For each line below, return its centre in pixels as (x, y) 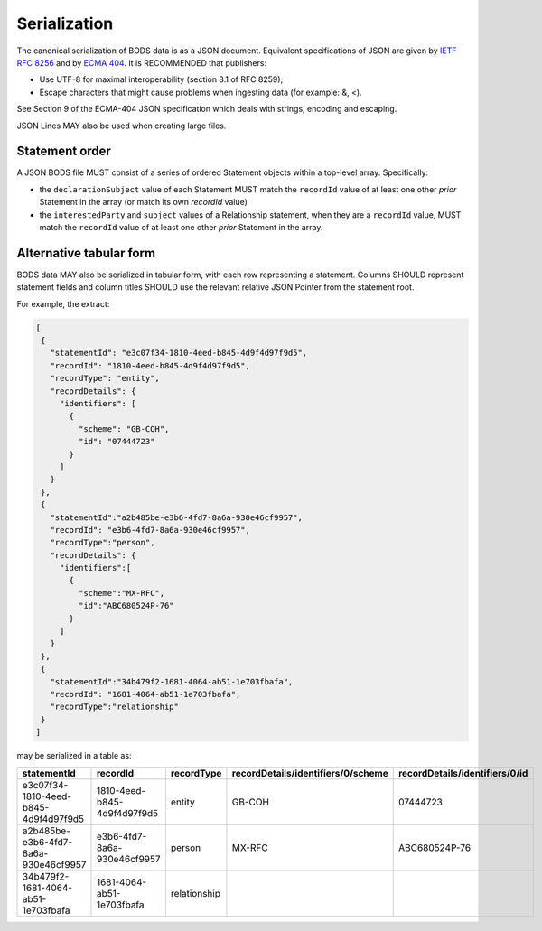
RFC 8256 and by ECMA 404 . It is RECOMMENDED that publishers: (141, 62)
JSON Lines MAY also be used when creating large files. (121, 126)
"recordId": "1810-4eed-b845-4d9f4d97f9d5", (150, 365)
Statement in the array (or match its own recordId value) (144, 202)
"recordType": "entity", (105, 378)
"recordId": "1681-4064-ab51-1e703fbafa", (145, 694)
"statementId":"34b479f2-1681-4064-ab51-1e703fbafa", (172, 681)
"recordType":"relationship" (115, 707)
